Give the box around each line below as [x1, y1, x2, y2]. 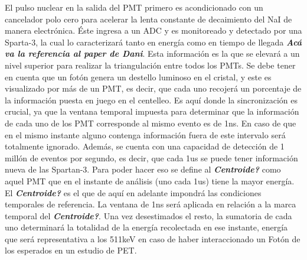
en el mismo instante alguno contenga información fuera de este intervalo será [5, 128, 286, 141]
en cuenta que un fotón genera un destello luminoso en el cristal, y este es [5, 70, 272, 83]
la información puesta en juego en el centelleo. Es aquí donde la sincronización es [5, 93, 298, 106]
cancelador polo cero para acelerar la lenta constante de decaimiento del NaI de [5, 12, 292, 25]
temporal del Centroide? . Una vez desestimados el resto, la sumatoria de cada [5, 209, 292, 222]
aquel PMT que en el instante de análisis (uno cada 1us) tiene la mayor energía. [5, 174, 295, 187]
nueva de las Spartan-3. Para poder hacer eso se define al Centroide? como [5, 163, 281, 175]
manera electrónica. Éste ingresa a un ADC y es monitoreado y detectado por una [5, 24, 302, 37]
